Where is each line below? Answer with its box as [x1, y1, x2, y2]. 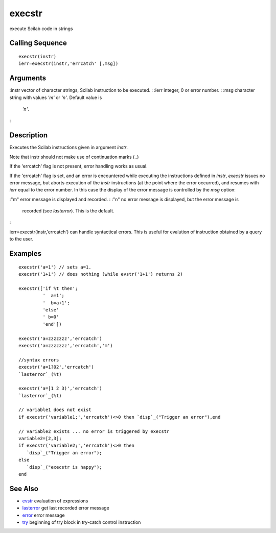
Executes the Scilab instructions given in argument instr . [9, 144, 128, 151]
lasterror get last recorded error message [22, 505, 109, 511]
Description [9, 131, 48, 140]
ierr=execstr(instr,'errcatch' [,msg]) [18, 61, 119, 66]
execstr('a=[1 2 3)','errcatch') [18, 385, 102, 392]
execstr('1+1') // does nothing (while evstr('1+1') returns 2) [18, 271, 183, 277]
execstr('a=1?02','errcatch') [18, 364, 95, 370]
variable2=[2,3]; [18, 435, 62, 442]
